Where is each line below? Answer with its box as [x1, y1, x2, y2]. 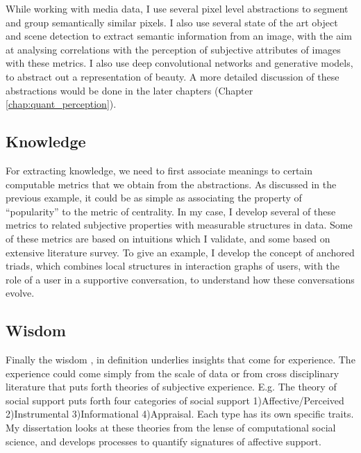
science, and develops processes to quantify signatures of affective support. [6, 434, 321, 448]
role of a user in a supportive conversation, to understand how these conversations [6, 272, 355, 286]
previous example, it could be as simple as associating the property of [6, 190, 302, 205]
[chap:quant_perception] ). [6, 97, 117, 111]
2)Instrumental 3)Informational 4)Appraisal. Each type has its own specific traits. [6, 406, 354, 421]
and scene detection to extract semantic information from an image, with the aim [6, 28, 352, 43]
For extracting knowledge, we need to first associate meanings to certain [6, 163, 313, 177]
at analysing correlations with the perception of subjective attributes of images [6, 42, 341, 56]
